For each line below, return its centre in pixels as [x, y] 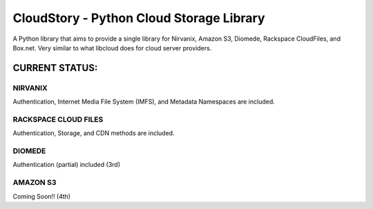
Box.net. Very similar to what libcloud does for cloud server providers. [112, 48]
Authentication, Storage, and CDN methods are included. [94, 133]
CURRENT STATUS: [55, 68]
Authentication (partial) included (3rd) [67, 165]
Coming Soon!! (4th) [42, 196]
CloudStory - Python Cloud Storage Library [139, 18]
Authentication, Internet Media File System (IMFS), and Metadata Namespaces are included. [144, 102]
